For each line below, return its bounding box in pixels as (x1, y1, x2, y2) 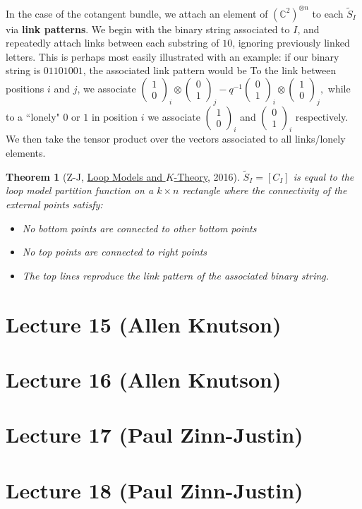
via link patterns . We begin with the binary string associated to (6, 21, 290, 36)
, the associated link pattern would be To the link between (83, 63, 337, 78)
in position (91, 109, 138, 124)
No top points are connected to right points (22, 244, 207, 259)
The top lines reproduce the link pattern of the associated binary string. (22, 268, 330, 282)
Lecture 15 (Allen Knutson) (6, 309, 282, 338)
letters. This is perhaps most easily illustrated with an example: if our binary (6, 49, 339, 64)
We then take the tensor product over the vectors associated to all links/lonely (6, 131, 346, 146)
